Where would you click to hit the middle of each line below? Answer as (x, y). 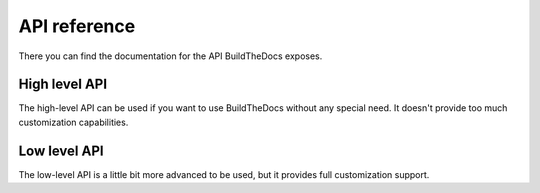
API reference (77, 26)
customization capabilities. (73, 122)
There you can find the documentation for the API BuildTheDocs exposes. (170, 56)
